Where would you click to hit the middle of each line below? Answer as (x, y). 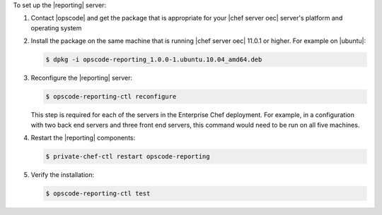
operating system (56, 27)
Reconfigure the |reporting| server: (81, 78)
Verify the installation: (63, 174)
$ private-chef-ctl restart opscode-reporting (128, 156)
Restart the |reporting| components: (83, 137)
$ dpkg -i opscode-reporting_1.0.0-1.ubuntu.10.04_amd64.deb (154, 60)
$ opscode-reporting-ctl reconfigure (111, 97)
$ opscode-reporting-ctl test (98, 193)
